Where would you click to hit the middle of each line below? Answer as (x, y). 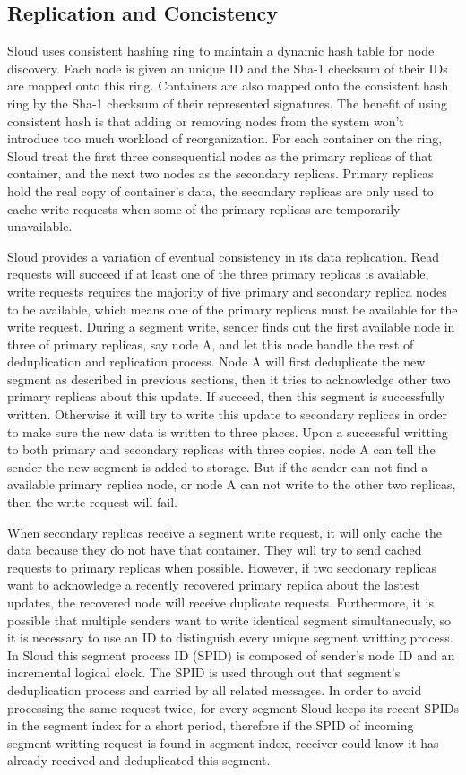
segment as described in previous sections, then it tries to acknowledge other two (229, 379)
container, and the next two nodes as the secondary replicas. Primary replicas (220, 173)
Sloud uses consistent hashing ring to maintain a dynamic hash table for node (221, 51)
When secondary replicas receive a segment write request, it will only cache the (224, 532)
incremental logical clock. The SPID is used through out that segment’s (204, 672)
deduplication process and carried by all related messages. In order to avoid (215, 689)
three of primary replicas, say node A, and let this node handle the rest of (211, 344)
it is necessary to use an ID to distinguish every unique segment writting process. (230, 637)
